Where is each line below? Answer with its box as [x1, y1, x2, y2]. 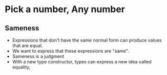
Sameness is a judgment [12, 53, 65, 59]
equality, [12, 64, 31, 70]
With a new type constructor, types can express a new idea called [12, 59, 152, 64]
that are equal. [12, 43, 43, 49]
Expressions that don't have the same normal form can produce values [12, 37, 162, 43]
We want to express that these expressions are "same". [12, 48, 129, 54]
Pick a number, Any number [5, 4, 125, 15]
